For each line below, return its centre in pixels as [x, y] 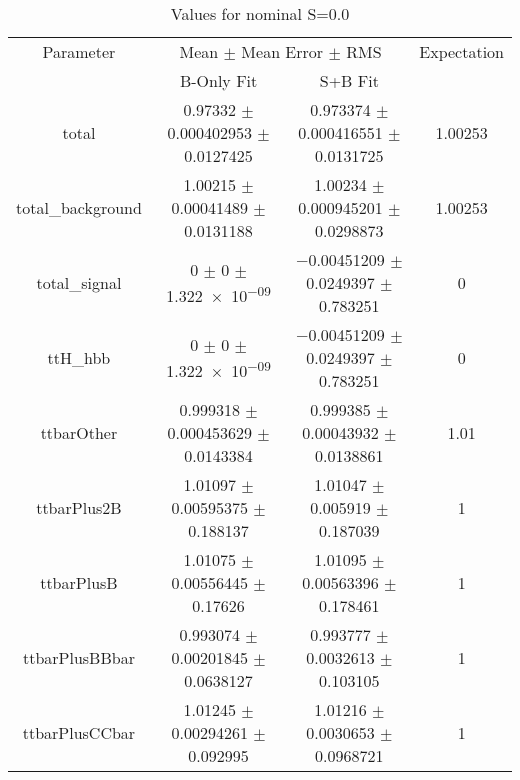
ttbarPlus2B [79, 507]
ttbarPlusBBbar [78, 657]
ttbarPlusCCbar [79, 732]
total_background [79, 207]
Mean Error [282, 51]
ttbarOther [79, 432]
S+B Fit [349, 80]
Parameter [79, 51]
